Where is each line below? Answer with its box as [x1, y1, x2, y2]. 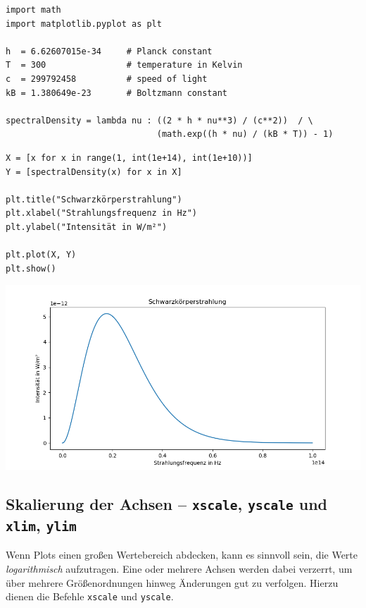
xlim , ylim [6, 514, 77, 536]
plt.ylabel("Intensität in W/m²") [6, 221, 168, 232]
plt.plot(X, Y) [6, 250, 77, 260]
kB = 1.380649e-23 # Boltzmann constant [6, 87, 227, 98]
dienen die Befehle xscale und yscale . [6, 589, 174, 604]
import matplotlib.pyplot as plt [6, 18, 162, 29]
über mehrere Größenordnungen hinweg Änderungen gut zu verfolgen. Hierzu [6, 575, 339, 590]
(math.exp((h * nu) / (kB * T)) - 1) [156, 129, 334, 140]
